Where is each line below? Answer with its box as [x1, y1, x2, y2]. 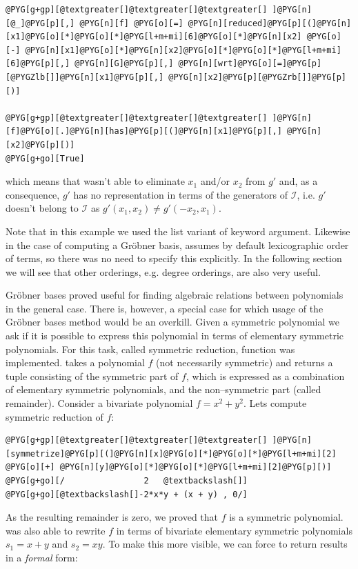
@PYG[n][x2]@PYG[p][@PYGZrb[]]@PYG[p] [168, 72, 346, 82]
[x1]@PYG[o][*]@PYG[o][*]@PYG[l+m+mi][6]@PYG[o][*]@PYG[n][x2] [6, 32, 302, 42]
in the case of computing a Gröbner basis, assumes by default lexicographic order [6, 237, 349, 252]
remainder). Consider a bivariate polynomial [6, 396, 193, 410]
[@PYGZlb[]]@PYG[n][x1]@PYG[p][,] [6, 72, 164, 82]
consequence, [6, 187, 60, 201]
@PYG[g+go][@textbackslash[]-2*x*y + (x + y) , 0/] [6, 489, 248, 499]
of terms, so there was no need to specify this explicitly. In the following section [6, 251, 342, 266]
